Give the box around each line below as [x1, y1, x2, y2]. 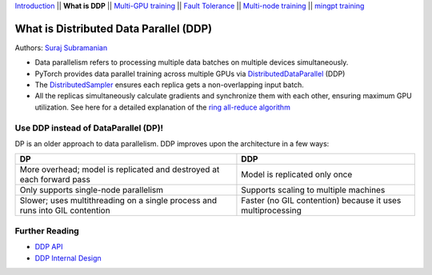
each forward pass [19, 174, 91, 185]
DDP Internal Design [34, 253, 102, 263]
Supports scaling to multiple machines [241, 185, 386, 196]
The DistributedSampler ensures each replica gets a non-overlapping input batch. [34, 80, 304, 90]
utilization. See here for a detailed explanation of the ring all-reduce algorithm [34, 102, 291, 112]
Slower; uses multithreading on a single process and [19, 195, 218, 206]
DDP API [34, 242, 63, 252]
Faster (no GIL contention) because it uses [241, 195, 402, 206]
